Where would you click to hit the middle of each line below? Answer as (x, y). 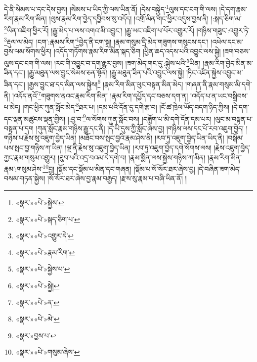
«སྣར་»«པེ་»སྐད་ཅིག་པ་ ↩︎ (48, 219)
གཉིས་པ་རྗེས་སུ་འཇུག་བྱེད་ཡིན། (40, 138)
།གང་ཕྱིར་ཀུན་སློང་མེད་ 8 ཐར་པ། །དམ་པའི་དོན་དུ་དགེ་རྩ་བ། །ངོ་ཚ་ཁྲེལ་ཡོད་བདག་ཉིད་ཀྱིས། (126, 106)
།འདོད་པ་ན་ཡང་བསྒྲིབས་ (219, 95)
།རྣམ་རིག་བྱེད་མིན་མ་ (228, 63)
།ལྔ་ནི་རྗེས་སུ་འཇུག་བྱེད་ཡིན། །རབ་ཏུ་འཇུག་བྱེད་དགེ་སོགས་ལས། (138, 147)
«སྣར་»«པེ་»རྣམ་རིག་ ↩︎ (45, 252)
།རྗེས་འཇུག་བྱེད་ (232, 147)
